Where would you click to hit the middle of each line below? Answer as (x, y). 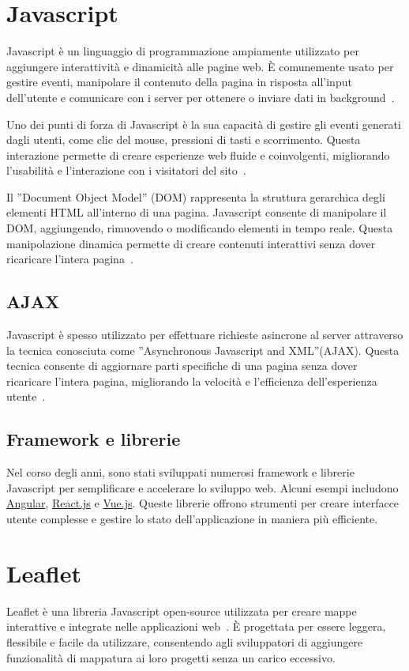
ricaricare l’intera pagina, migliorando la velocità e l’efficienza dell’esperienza (192, 381)
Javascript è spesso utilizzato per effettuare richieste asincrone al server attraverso (205, 335)
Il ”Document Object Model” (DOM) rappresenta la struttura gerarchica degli (196, 196)
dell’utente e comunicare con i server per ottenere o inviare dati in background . (201, 97)
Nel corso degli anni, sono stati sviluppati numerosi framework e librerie (180, 472)
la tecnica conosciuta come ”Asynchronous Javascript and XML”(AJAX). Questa (203, 350)
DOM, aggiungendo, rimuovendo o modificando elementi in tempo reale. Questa (200, 228)
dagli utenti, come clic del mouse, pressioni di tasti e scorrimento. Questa (184, 139)
